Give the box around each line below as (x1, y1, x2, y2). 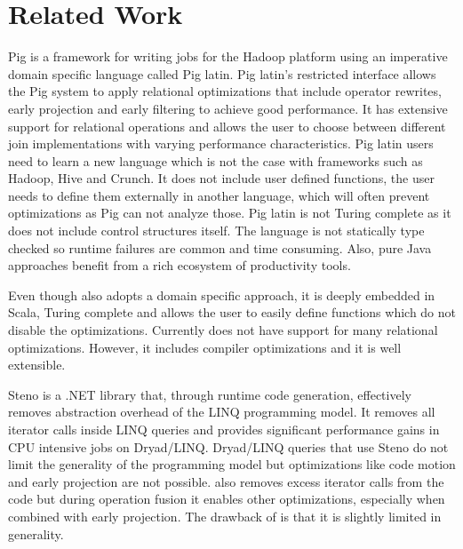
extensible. (8, 355, 66, 374)
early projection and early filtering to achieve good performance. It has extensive (8, 99, 448, 117)
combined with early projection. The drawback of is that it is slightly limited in (8, 506, 442, 525)
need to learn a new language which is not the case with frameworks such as (8, 151, 423, 170)
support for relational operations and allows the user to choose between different (8, 116, 446, 135)
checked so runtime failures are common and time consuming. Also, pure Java (8, 238, 432, 257)
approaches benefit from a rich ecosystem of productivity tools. (8, 256, 351, 274)
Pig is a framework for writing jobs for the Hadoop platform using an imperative (8, 47, 448, 66)
